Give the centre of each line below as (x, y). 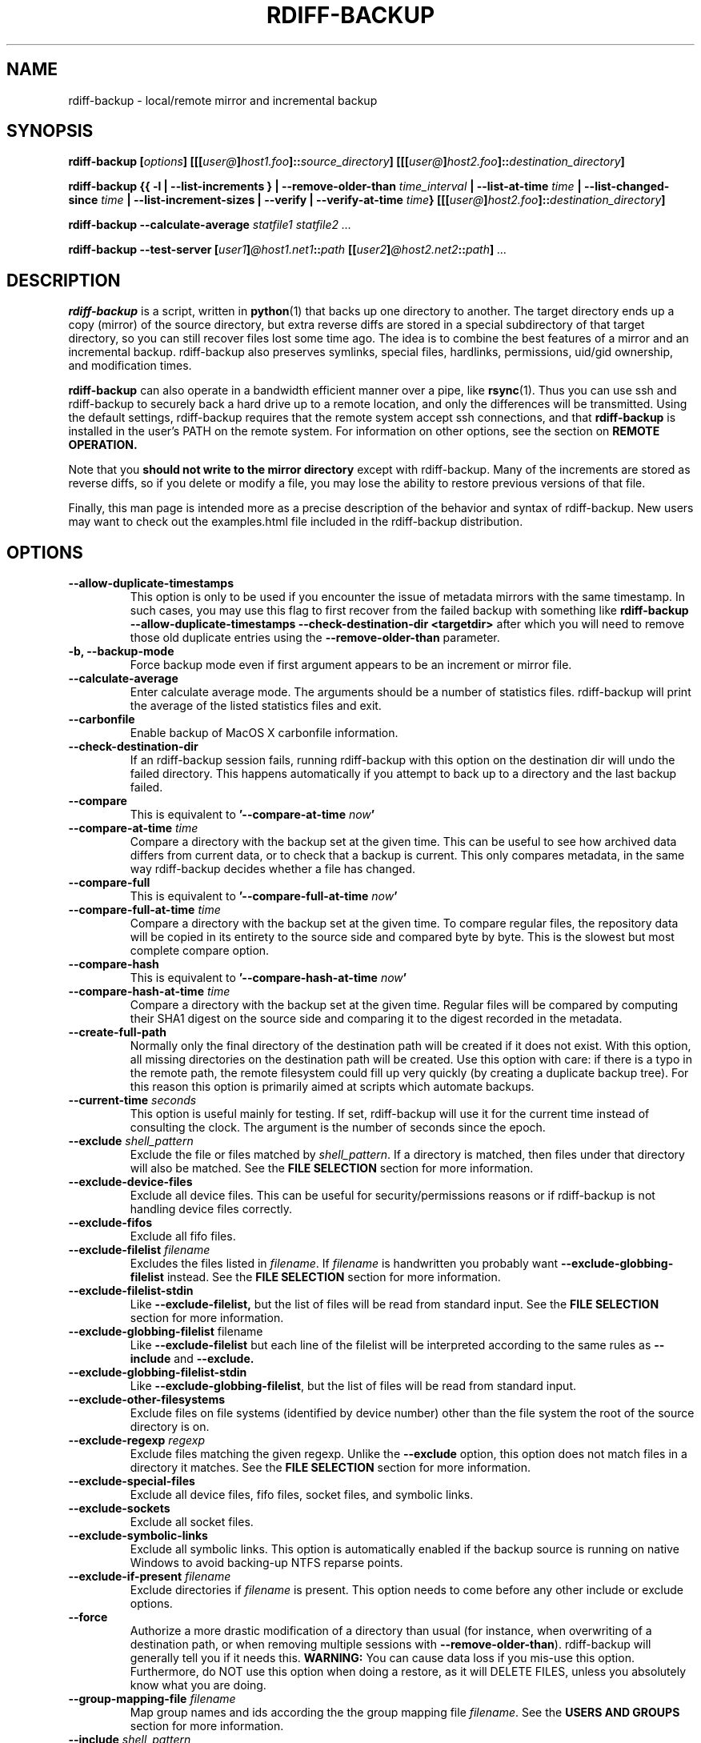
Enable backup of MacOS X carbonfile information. (264, 733)
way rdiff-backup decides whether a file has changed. (273, 869)
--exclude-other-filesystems (147, 1400)
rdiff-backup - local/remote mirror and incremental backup (223, 100)
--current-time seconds (132, 1100)
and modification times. (130, 366)
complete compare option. (200, 951)
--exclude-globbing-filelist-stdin (158, 1372)
